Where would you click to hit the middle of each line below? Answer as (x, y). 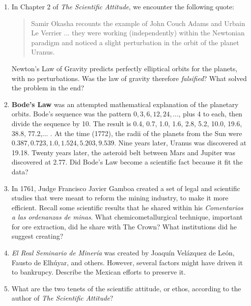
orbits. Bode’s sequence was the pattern (71, 114)
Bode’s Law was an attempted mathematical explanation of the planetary (125, 104)
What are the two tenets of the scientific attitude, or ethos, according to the (126, 288)
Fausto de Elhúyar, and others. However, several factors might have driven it (127, 262)
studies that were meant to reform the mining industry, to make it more (120, 198)
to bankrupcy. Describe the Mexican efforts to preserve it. (98, 272)
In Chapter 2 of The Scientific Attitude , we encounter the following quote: (123, 6)
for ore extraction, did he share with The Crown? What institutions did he (124, 226)
